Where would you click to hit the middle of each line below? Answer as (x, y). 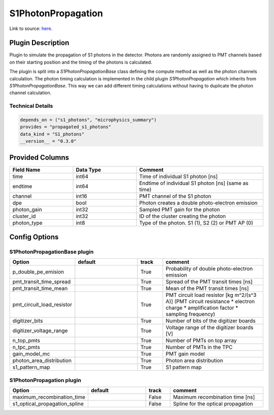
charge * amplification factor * (202, 308)
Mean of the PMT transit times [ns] (207, 288)
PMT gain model (185, 354)
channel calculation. (30, 93)
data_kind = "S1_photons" (52, 134)
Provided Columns (39, 157)
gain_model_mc (31, 354)
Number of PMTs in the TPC (199, 347)
